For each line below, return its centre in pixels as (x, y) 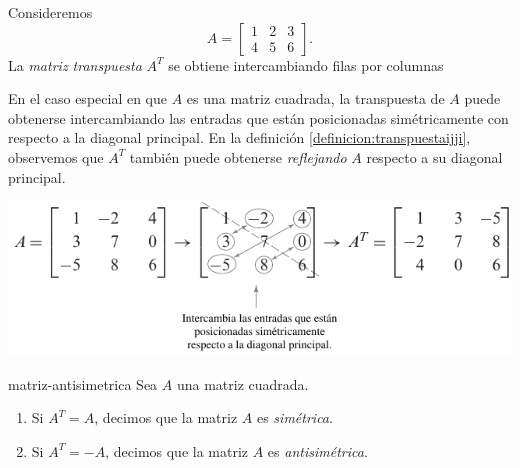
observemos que (56, 156)
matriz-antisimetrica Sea (83, 383)
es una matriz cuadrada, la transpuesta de (315, 98)
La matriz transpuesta (75, 64)
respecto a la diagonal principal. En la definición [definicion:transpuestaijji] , (239, 137)
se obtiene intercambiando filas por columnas (306, 64)
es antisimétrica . (317, 450)
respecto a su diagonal (434, 156)
